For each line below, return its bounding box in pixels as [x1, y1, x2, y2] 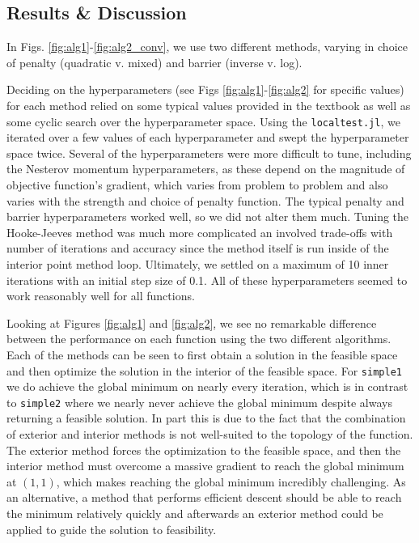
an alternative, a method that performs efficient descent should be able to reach [6, 489, 402, 506]
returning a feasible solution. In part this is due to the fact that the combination [6, 409, 406, 426]
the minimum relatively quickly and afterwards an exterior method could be [6, 505, 383, 522]
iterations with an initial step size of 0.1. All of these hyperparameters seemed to [6, 271, 408, 288]
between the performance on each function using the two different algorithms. [6, 330, 391, 347]
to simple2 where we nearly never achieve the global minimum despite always [6, 393, 392, 410]
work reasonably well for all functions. [6, 287, 195, 304]
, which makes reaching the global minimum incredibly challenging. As [56, 473, 406, 490]
